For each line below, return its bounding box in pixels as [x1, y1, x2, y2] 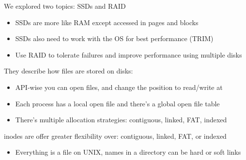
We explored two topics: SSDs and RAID [4, 1, 126, 11]
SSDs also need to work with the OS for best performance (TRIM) [15, 33, 214, 44]
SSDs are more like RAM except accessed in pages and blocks [15, 17, 199, 27]
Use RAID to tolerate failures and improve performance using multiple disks [15, 49, 242, 59]
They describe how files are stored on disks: [4, 66, 133, 76]
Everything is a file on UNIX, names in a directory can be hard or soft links [15, 147, 241, 157]
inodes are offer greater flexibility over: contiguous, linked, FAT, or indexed [4, 131, 227, 141]
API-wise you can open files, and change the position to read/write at [15, 82, 223, 92]
